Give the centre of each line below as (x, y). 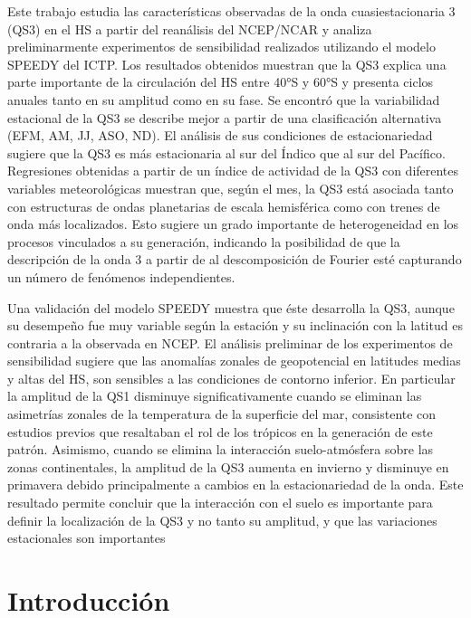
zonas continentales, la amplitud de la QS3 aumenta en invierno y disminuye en (228, 466)
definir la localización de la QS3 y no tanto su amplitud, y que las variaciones (222, 520)
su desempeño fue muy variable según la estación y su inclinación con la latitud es (235, 325)
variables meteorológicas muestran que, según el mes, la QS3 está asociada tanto (231, 188)
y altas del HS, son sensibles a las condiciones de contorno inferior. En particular (231, 378)
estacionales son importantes (87, 538)
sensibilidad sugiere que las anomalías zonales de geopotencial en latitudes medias (234, 361)
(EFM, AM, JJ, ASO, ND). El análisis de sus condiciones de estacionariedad (220, 135)
